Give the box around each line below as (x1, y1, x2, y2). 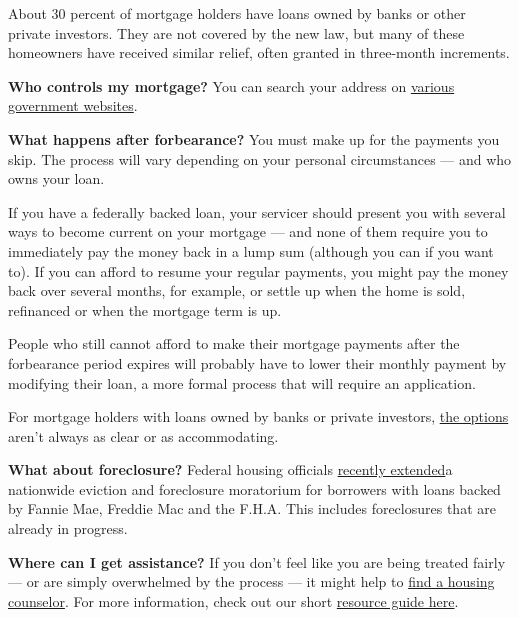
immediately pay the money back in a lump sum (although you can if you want (8, 240, 494, 261)
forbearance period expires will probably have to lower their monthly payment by (8, 352, 507, 373)
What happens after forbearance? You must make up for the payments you (8, 128, 500, 149)
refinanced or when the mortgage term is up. (8, 299, 282, 320)
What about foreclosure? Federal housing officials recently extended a (8, 459, 453, 480)
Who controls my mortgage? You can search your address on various (8, 75, 455, 96)
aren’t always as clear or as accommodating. (8, 425, 279, 446)
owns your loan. (8, 168, 105, 189)
